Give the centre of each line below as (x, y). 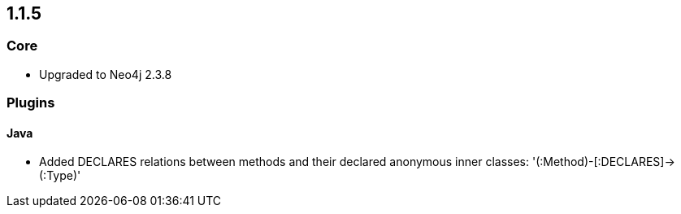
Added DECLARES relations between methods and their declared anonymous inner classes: (284, 162)
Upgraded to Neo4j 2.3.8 (106, 74)
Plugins (31, 103)
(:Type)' (60, 176)
